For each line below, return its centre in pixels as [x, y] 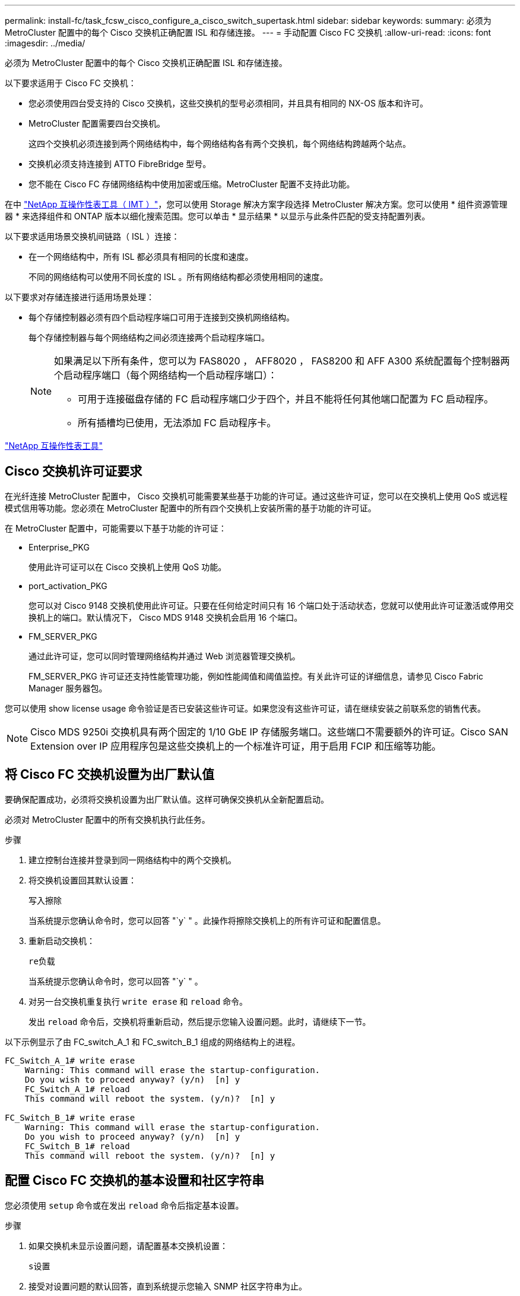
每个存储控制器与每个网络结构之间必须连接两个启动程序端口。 [149, 337]
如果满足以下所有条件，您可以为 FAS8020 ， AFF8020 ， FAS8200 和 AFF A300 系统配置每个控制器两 [282, 361]
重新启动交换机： [62, 940]
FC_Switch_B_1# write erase [70, 1117]
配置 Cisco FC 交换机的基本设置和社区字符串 [134, 1181]
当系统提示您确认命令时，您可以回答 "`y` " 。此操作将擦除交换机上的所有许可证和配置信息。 [207, 920]
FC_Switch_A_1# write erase [70, 1060]
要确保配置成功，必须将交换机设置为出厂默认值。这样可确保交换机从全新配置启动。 [167, 799]
